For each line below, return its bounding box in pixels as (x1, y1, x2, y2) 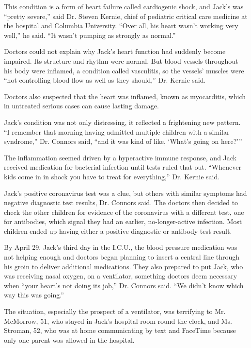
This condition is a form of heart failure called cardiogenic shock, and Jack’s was (4, 1, 244, 11)
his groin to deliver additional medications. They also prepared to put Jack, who (4, 261, 243, 271)
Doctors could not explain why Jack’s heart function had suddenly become (4, 46, 226, 56)
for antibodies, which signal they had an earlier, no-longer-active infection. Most (4, 216, 242, 226)
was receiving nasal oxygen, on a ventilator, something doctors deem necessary (4, 271, 237, 281)
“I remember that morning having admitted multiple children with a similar (4, 126, 230, 137)
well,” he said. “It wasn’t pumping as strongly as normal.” (4, 30, 176, 40)
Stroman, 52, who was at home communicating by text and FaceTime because (4, 325, 236, 335)
